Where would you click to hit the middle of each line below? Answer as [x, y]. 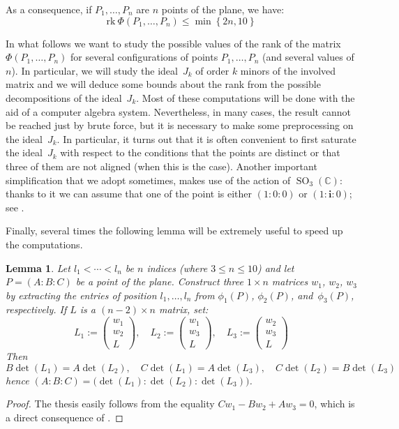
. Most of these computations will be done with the [246, 97]
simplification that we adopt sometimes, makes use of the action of [148, 180]
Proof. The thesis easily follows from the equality [110, 404]
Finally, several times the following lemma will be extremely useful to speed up [174, 231]
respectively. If [36, 309]
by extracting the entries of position [81, 295]
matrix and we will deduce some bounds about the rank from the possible [163, 84]
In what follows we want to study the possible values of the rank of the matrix [173, 43]
